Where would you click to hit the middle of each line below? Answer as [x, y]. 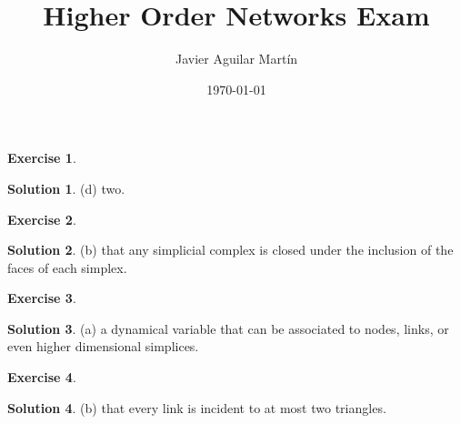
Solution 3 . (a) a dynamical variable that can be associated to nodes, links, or [228, 328]
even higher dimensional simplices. [103, 346]
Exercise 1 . [42, 158]
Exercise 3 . [42, 298]
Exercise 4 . [42, 377]
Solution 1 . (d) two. [66, 188]
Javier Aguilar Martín [236, 59]
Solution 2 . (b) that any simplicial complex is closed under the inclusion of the [230, 250]
